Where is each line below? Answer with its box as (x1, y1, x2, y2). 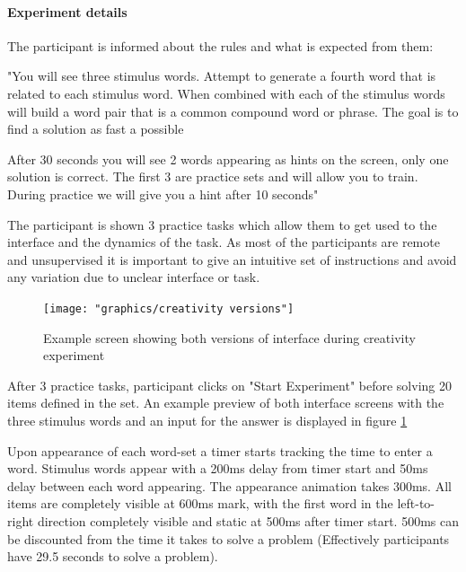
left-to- (397, 494, 435, 513)
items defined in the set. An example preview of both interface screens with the (7, 393, 444, 412)
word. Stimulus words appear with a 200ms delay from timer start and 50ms (7, 459, 428, 478)
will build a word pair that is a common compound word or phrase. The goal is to (7, 101, 459, 120)
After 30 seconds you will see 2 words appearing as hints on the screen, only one (7, 149, 449, 168)
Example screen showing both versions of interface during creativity (43, 328, 416, 347)
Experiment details (7, 2, 127, 21)
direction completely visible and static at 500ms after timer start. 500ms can (37, 511, 459, 530)
